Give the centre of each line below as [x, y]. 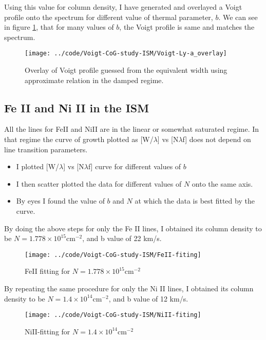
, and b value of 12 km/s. [148, 298]
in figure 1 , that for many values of [59, 27]
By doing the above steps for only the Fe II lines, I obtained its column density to [133, 228]
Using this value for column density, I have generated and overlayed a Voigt [123, 7]
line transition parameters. [46, 149]
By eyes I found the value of [60, 201]
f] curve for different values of [135, 166]
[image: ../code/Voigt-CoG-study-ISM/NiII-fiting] [113, 315]
